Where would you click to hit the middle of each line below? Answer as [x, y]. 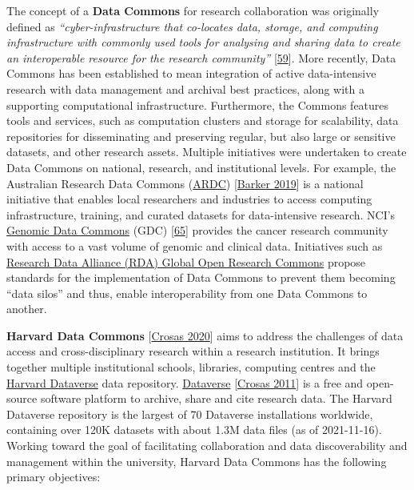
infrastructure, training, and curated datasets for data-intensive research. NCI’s [201, 214]
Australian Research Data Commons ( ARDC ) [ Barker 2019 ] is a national [185, 183]
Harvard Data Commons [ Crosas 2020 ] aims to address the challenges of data [205, 335]
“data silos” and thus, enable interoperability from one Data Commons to [187, 293]
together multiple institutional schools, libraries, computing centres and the [191, 367]
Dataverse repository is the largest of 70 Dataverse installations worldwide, [190, 414]
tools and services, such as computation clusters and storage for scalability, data [203, 120]
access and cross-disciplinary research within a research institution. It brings [193, 351]
